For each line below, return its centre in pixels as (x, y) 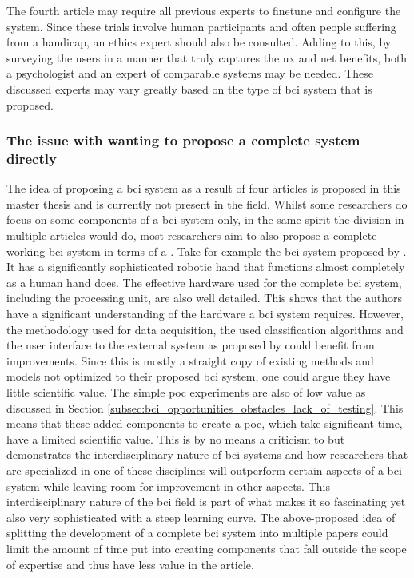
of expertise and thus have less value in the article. (130, 564)
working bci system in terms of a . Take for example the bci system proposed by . (207, 251)
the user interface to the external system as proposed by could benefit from (191, 345)
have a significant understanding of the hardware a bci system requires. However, (205, 314)
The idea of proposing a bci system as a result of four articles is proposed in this (204, 188)
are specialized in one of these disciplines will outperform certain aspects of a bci (204, 470)
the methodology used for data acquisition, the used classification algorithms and (205, 329)
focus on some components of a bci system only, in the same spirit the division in (205, 219)
